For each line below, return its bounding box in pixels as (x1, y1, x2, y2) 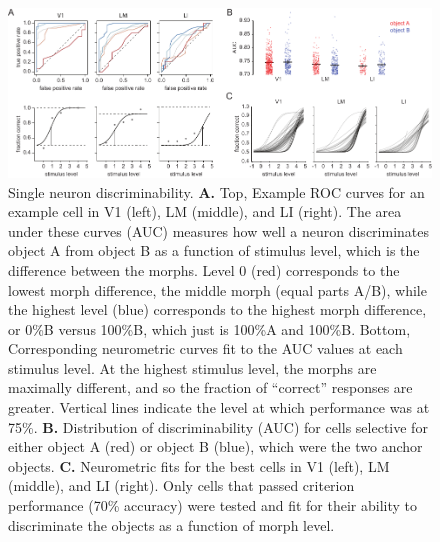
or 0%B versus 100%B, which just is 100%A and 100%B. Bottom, (8, 318, 411, 339)
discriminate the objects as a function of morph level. (8, 514, 335, 535)
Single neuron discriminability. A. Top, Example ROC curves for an (8, 181, 425, 202)
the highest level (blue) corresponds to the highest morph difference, (8, 299, 427, 320)
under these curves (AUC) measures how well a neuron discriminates (8, 220, 429, 241)
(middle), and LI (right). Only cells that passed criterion (8, 475, 355, 496)
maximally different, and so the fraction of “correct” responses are (8, 377, 413, 398)
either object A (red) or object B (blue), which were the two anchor (8, 436, 423, 457)
